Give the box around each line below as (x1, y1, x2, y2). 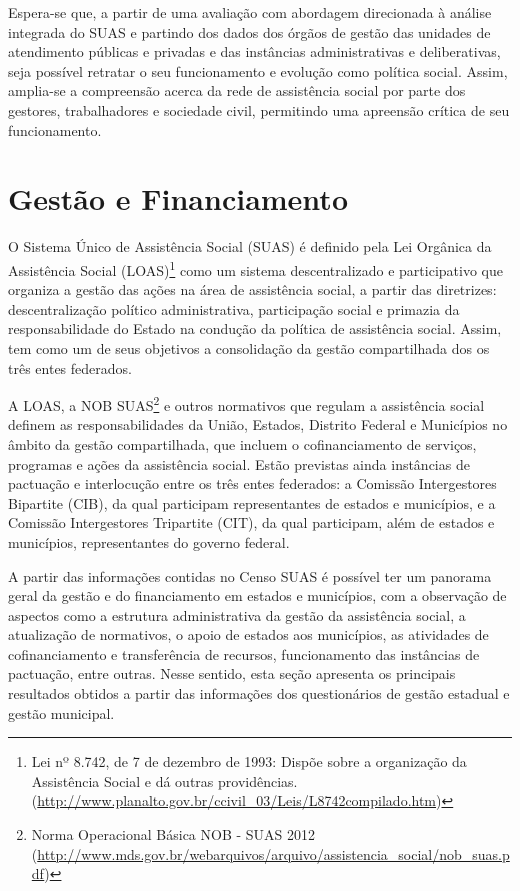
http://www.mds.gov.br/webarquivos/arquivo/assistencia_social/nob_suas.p (37, 843, 510, 864)
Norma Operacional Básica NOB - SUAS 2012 (31, 824, 316, 845)
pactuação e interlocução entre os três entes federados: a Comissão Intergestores (8, 473, 497, 494)
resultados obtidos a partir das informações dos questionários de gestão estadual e (8, 683, 510, 704)
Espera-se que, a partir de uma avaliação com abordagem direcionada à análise (8, 2, 492, 22)
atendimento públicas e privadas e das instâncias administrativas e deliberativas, (8, 41, 501, 62)
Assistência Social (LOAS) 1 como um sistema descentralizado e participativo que (8, 256, 503, 280)
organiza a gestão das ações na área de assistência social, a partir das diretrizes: (8, 279, 497, 300)
